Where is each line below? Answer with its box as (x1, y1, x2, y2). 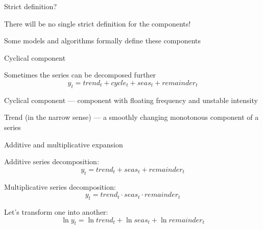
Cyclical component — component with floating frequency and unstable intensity (4, 94, 258, 105)
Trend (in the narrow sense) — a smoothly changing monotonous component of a (4, 112, 259, 122)
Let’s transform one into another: (4, 206, 108, 217)
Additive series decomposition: (4, 156, 99, 167)
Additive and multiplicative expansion (4, 139, 123, 149)
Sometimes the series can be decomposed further (4, 69, 156, 80)
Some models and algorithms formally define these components (4, 35, 201, 46)
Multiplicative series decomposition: (4, 181, 116, 192)
